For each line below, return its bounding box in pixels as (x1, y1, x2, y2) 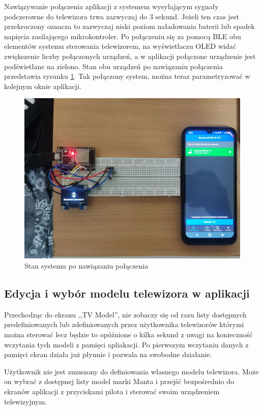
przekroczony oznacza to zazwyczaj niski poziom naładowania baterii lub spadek (4, 21, 255, 32)
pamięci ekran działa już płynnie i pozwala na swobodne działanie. (4, 349, 212, 360)
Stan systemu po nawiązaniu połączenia (24, 260, 149, 271)
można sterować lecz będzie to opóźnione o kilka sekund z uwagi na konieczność (4, 329, 253, 340)
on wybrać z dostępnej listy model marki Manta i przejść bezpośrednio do (4, 376, 234, 387)
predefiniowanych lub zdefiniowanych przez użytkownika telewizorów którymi (4, 319, 244, 330)
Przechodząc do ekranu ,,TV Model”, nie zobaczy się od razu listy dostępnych (4, 309, 247, 319)
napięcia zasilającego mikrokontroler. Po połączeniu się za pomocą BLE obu (4, 31, 241, 41)
